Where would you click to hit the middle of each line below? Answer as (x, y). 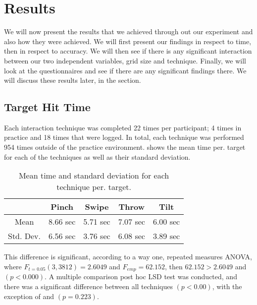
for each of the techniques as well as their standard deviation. (97, 156)
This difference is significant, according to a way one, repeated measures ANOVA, (128, 257)
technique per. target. (94, 187)
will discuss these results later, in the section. (73, 80)
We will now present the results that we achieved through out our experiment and (128, 31)
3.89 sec (166, 236)
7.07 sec (131, 222)
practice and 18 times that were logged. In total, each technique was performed (124, 137)
